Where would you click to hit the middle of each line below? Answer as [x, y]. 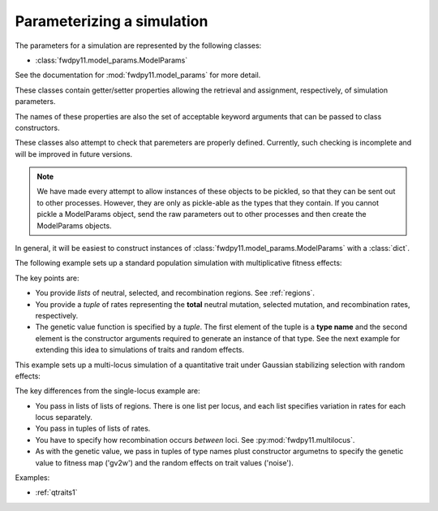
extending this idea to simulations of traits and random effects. [140, 350]
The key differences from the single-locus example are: [107, 391]
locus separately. [64, 418]
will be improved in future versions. [74, 154]
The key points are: [47, 278]
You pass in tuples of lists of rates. [93, 429]
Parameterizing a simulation [112, 21]
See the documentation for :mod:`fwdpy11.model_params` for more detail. [138, 75]
